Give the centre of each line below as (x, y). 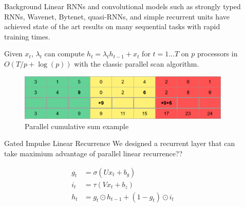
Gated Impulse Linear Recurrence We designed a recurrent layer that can (120, 143)
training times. (27, 36)
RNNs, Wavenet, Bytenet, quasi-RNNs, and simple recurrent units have (117, 16)
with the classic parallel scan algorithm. (137, 63)
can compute (64, 54)
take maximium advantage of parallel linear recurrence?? (93, 153)
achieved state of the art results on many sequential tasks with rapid (112, 26)
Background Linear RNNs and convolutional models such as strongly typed (122, 6)
